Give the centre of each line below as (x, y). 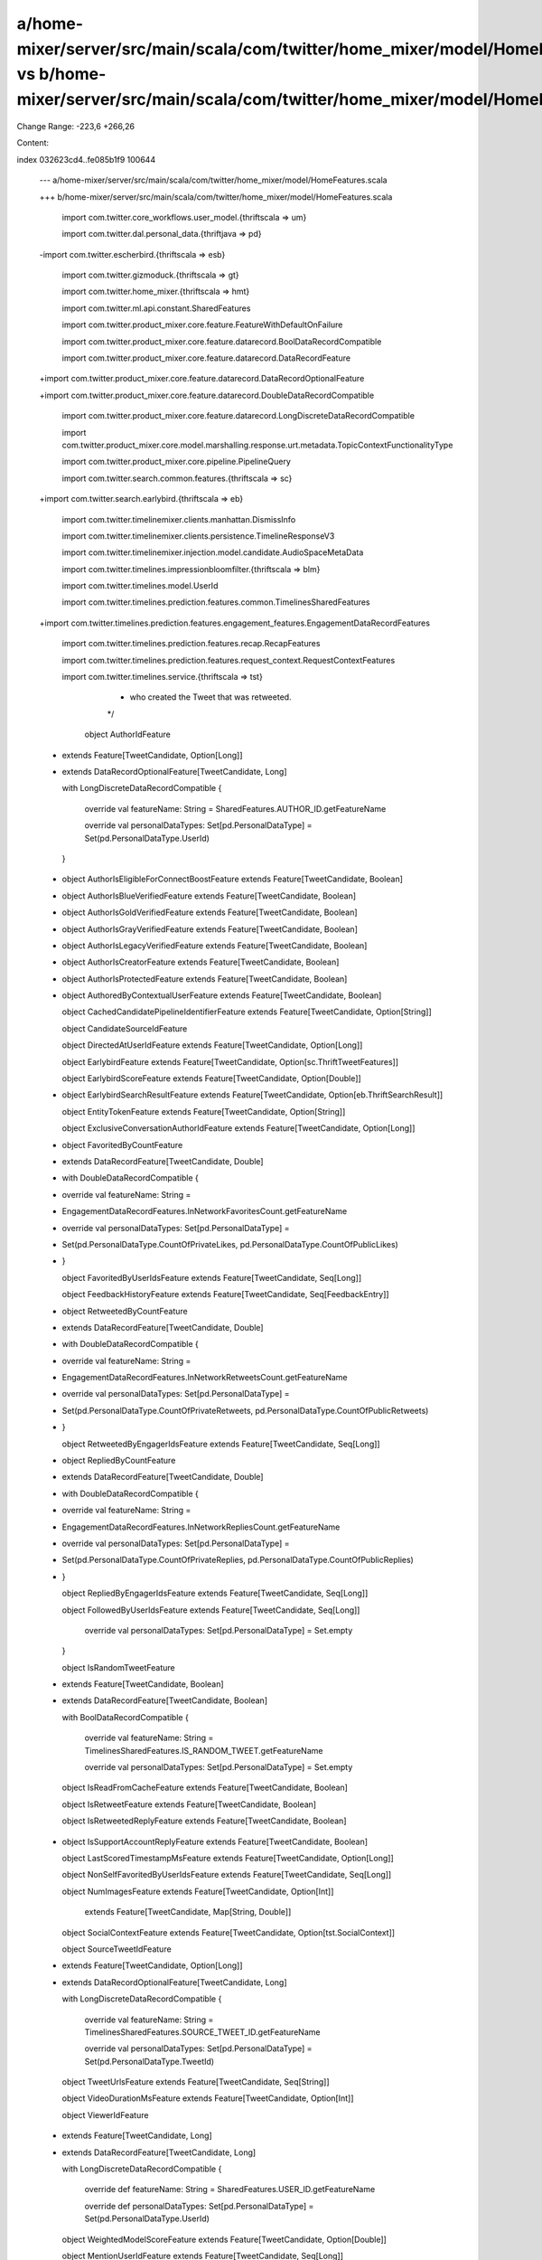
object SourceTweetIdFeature (117, 1949)
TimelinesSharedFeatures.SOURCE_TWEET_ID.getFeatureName (202, 2032)
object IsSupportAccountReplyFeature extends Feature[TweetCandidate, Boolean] (215, 1841)
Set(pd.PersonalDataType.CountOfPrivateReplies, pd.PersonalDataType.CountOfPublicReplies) (238, 1560)
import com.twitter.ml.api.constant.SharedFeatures (156, 308)
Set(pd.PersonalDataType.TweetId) (150, 2061)
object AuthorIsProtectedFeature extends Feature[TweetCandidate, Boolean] (205, 979)
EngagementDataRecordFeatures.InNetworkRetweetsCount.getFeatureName (205, 1378)
